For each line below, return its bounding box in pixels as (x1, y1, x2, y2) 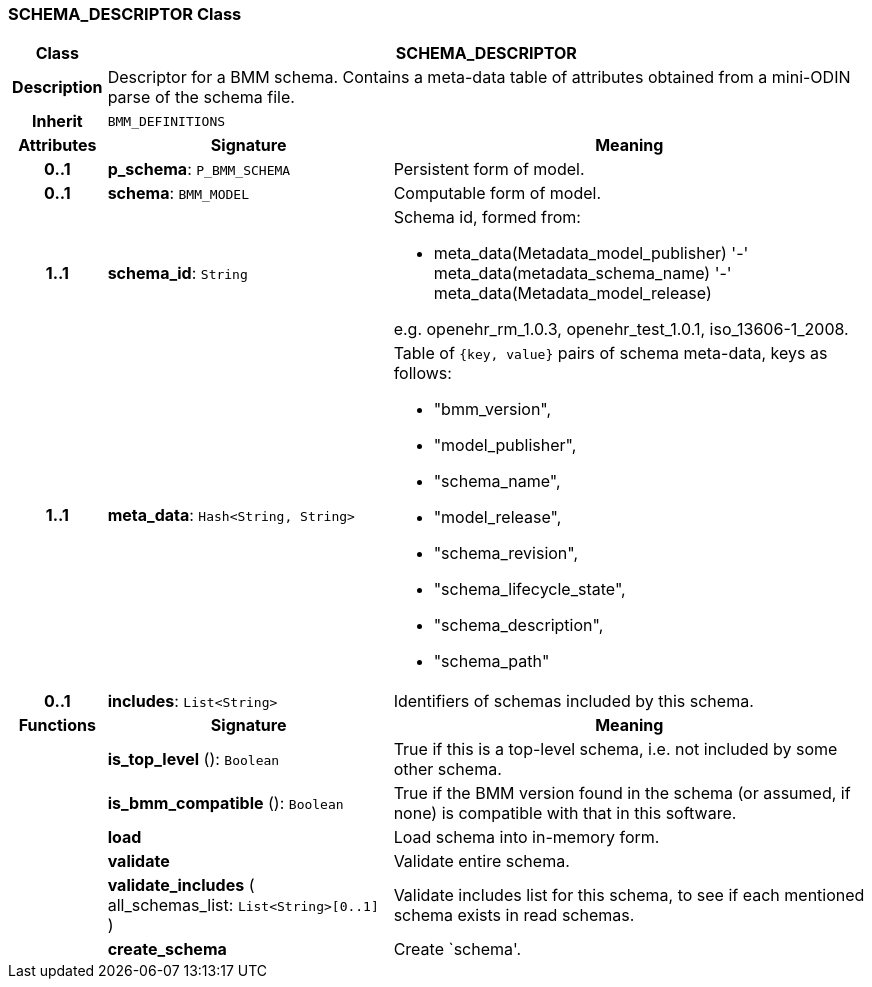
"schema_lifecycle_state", (433, 579, 626, 600)
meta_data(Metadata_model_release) (433, 283, 712, 304)
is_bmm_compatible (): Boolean (107, 793, 344, 814)
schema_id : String (107, 263, 248, 284)
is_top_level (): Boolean (107, 749, 280, 770)
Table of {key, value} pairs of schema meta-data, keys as (393, 343, 828, 364)
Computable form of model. (393, 183, 602, 204)
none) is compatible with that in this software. (393, 803, 737, 824)
